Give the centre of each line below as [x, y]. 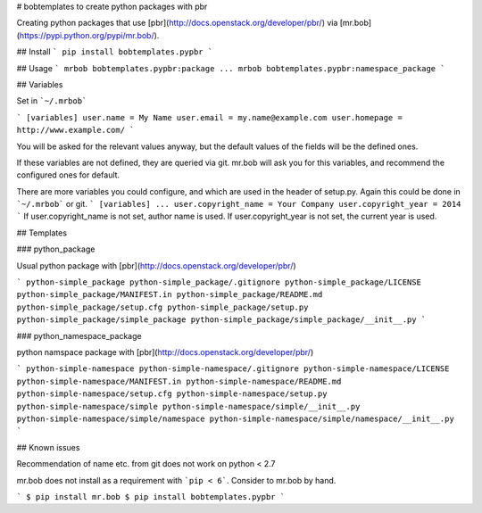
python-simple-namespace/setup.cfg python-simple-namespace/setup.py [172, 394]
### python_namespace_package [79, 335]
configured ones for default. [68, 175]
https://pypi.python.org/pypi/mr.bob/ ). [89, 35]
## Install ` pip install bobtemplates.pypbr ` [115, 52]
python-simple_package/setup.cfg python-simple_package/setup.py [162, 307]
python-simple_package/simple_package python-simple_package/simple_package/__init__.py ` [221, 320]
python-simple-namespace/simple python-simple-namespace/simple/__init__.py [188, 406]
